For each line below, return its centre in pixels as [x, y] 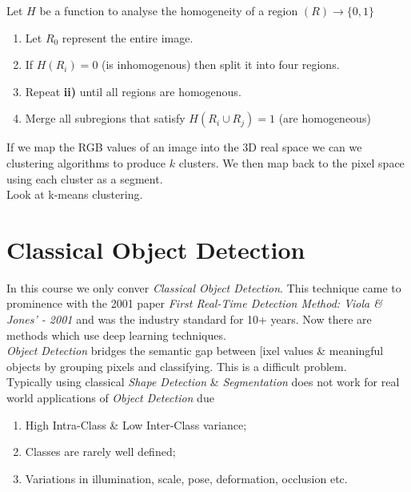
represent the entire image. [128, 37]
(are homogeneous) [325, 118]
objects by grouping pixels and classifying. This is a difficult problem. [177, 366]
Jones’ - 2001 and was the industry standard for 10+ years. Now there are [189, 319]
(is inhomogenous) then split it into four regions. [221, 65]
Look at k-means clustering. [75, 194]
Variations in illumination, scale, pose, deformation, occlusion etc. [186, 478]
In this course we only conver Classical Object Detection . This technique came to [204, 287]
